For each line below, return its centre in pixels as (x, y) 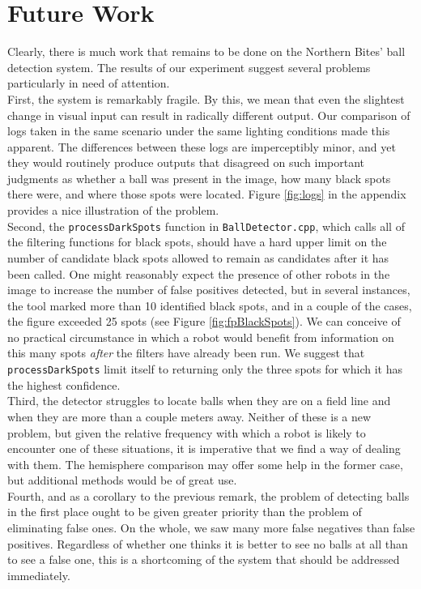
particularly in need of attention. (89, 83)
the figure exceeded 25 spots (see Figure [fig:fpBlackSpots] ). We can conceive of (204, 321)
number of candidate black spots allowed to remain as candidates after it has (198, 257)
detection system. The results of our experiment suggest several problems (189, 67)
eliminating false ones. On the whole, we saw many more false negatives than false (211, 528)
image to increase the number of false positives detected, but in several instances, (209, 290)
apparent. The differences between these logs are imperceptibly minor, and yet (202, 146)
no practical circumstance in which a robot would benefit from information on (201, 337)
